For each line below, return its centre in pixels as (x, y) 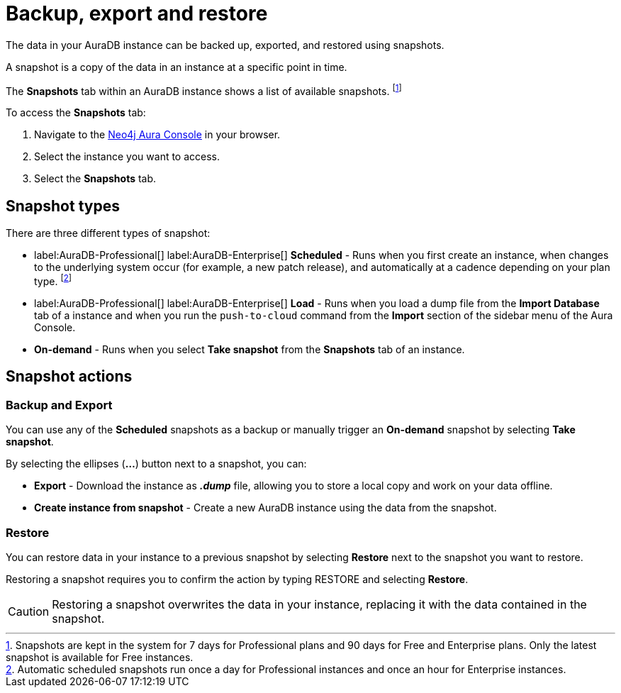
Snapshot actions (69, 377)
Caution (29, 611)
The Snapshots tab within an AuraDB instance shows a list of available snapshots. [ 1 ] (204, 90)
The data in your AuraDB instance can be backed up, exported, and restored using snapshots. (225, 45)
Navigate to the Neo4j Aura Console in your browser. (157, 135)
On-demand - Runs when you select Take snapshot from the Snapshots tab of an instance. (250, 349)
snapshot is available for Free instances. (100, 657)
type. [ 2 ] (53, 280)
